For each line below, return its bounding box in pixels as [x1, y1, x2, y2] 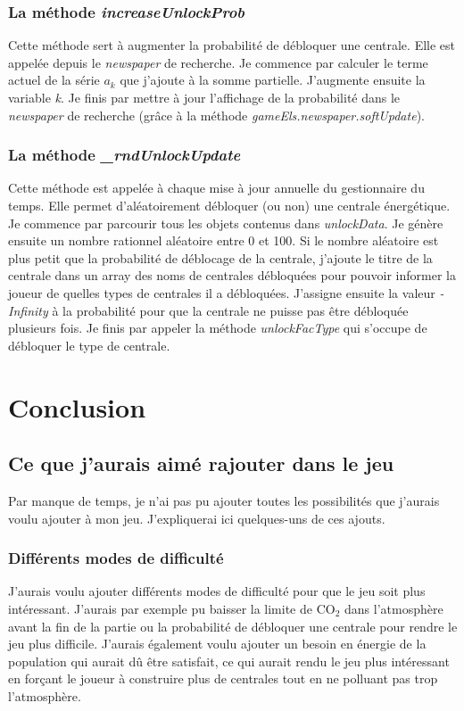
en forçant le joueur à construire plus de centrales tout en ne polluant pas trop [8, 669, 438, 688]
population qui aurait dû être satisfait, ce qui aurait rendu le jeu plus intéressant [8, 651, 450, 670]
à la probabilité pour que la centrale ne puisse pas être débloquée [52, 301, 409, 319]
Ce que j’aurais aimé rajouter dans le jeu [8, 450, 394, 477]
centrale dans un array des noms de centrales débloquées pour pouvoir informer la [8, 266, 456, 285]
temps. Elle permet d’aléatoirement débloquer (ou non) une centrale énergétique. [8, 196, 451, 214]
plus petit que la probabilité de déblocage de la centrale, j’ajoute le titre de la [8, 248, 433, 267]
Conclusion [8, 388, 146, 425]
